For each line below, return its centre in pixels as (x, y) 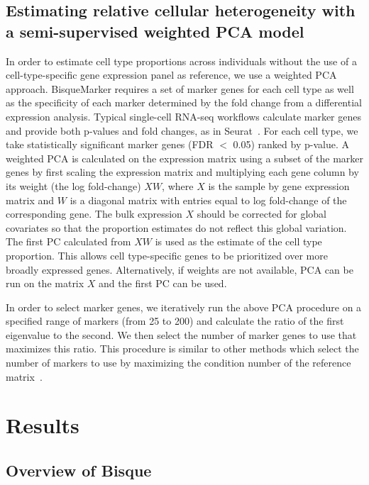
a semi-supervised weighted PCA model (155, 31)
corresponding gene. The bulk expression (94, 214)
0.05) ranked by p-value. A (291, 144)
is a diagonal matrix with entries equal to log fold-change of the (208, 200)
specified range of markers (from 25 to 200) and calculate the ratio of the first (175, 321)
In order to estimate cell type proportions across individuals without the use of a (181, 61)
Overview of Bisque (79, 470)
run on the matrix (45, 283)
